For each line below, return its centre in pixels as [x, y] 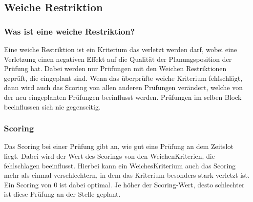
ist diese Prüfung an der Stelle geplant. [62, 194]
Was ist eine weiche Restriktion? [69, 31]
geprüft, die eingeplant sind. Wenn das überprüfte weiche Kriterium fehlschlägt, [123, 78]
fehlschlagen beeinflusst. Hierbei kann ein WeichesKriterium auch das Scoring [120, 165]
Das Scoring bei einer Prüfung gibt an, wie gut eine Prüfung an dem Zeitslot [119, 146]
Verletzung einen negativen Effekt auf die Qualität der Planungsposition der [118, 59]
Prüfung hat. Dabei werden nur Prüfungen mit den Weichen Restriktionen [115, 68]
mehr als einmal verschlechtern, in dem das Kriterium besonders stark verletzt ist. [127, 175]
